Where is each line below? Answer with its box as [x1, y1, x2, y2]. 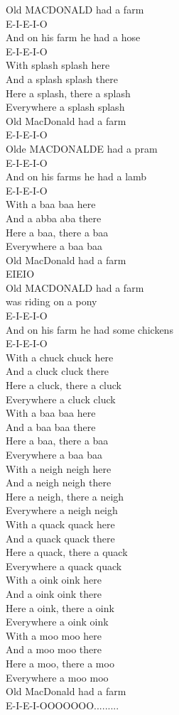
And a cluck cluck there [6, 364, 109, 378]
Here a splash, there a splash [6, 85, 131, 100]
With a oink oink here [6, 572, 102, 587]
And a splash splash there [6, 71, 118, 86]
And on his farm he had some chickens [6, 322, 173, 337]
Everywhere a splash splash [6, 99, 125, 114]
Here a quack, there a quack [6, 545, 128, 560]
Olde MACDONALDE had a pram [6, 141, 158, 155]
